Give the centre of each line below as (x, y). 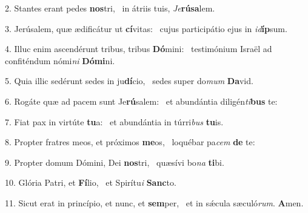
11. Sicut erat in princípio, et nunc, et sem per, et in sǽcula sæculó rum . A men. (154, 202)
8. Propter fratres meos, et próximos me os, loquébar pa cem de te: (130, 142)
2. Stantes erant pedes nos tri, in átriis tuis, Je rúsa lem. (110, 8)
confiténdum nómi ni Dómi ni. (60, 60)
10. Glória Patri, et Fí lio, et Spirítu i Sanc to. (91, 182)
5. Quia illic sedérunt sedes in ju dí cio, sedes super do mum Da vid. (129, 81)
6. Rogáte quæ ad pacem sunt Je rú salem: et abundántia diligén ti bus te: (141, 101)
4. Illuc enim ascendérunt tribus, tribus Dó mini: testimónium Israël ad (139, 49)
